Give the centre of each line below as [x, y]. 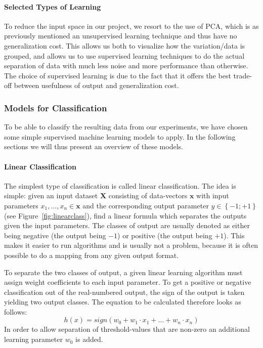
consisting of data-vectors [148, 195]
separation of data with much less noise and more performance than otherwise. [126, 66]
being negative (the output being [55, 235]
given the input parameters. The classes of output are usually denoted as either [127, 225]
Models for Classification [56, 107]
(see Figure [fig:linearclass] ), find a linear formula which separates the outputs [125, 215]
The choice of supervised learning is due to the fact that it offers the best [118, 75]
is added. [89, 339]
